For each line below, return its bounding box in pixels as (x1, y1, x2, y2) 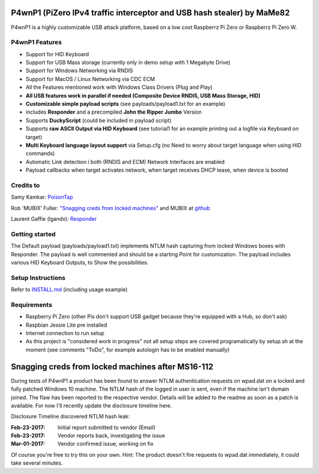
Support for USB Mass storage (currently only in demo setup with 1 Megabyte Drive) (25, 59, 230, 66)
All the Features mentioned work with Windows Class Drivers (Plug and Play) (25, 83, 213, 91)
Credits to (11, 181, 40, 189)
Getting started (11, 230, 56, 238)
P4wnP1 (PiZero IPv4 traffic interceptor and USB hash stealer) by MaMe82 (11, 8, 290, 18)
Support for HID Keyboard (25, 50, 89, 57)
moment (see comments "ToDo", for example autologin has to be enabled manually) (25, 346, 230, 353)
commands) (25, 150, 56, 157)
